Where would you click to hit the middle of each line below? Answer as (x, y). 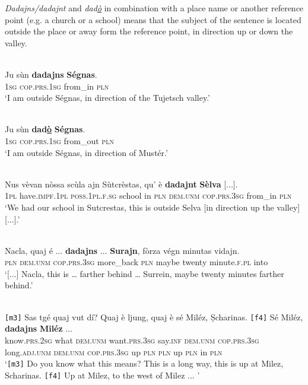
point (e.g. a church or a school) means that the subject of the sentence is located (153, 19)
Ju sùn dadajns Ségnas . (51, 74)
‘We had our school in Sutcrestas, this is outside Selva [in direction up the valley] (153, 207)
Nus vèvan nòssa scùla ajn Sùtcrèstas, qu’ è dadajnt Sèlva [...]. (121, 184)
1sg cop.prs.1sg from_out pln (59, 140)
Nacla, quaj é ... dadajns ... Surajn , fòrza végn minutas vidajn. (122, 250)
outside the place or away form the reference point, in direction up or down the (149, 31)
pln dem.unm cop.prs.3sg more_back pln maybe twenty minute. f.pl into (136, 262)
